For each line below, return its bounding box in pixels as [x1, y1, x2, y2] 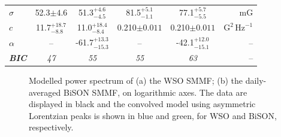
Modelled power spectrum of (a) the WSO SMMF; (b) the [29, 74, 243, 87]
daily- [245, 74, 267, 87]
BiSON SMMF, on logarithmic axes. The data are [63, 86, 247, 98]
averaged [29, 86, 61, 98]
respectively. [29, 121, 74, 133]
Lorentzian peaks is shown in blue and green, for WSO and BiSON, [29, 109, 277, 121]
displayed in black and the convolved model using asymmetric [29, 98, 256, 110]
